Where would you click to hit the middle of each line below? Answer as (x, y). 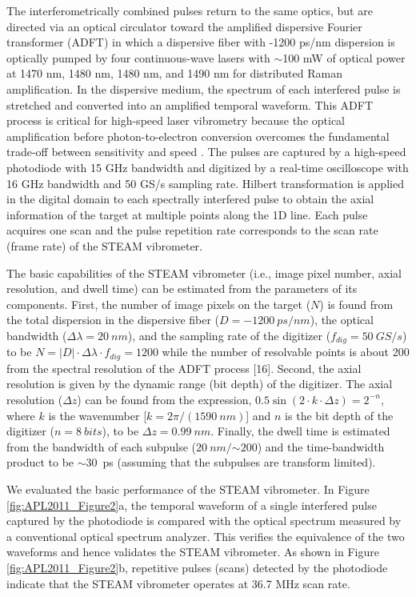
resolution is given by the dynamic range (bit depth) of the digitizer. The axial (200, 384)
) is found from (356, 304)
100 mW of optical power (344, 57)
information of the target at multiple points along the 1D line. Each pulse (187, 214)
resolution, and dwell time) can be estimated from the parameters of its (182, 288)
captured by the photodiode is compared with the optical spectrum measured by (204, 521)
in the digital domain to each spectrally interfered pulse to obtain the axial (190, 199)
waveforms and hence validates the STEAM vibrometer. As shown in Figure (193, 552)
